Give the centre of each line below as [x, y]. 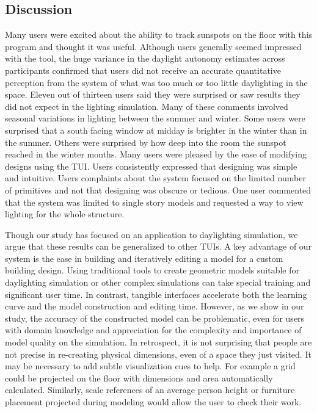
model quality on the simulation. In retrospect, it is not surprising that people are [158, 342]
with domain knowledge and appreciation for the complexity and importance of [153, 330]
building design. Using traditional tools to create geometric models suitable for [152, 270]
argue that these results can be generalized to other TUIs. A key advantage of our [158, 246]
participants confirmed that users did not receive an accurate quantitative [143, 70]
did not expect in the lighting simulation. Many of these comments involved [147, 106]
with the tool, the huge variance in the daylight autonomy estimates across [145, 58]
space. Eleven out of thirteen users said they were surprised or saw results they [153, 94]
